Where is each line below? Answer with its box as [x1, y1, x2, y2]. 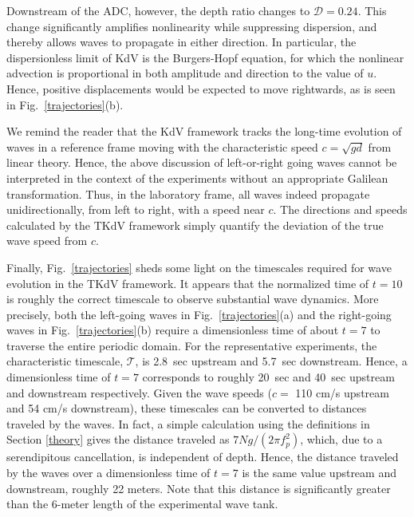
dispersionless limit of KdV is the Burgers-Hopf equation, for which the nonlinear [6, 49, 404, 65]
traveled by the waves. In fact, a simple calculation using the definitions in [6, 415, 370, 432]
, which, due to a [300, 431, 383, 448]
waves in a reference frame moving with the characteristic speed [6, 138, 318, 155]
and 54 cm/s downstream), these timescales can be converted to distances [6, 400, 367, 416]
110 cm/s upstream [295, 384, 389, 401]
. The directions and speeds [273, 201, 408, 218]
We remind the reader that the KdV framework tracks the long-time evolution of [6, 123, 402, 140]
